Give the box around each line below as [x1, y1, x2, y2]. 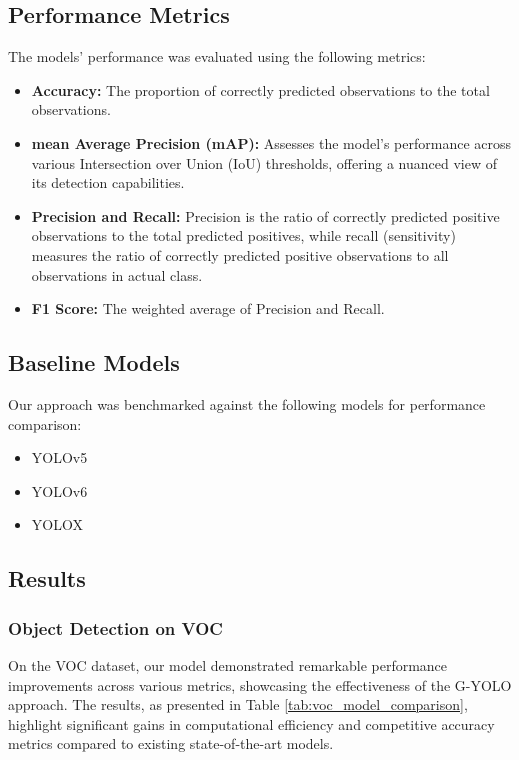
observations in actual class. [31, 264, 203, 285]
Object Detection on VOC [8, 615, 223, 640]
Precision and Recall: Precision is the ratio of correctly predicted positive [31, 205, 500, 226]
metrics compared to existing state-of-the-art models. [8, 733, 334, 754]
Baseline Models [8, 347, 180, 378]
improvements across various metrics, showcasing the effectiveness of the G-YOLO [8, 674, 512, 695]
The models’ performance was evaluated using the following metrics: [8, 46, 426, 67]
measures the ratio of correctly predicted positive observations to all [31, 244, 449, 265]
